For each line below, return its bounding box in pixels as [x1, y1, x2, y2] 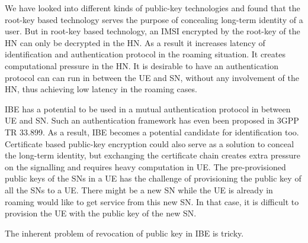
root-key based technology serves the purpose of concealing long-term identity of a [5, 13, 303, 25]
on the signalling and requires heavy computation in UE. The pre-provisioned [5, 160, 286, 173]
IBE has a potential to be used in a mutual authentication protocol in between [5, 102, 291, 115]
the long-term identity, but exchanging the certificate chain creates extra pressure [5, 149, 300, 161]
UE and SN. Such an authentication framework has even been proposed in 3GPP [5, 114, 299, 127]
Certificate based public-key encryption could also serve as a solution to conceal [5, 137, 294, 150]
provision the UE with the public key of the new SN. [5, 207, 197, 219]
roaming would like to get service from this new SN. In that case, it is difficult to [5, 195, 299, 208]
